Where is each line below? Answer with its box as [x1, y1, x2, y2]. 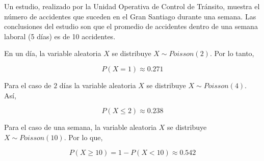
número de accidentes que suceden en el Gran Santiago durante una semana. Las [4, 11, 256, 21]
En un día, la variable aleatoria [4, 48, 101, 59]
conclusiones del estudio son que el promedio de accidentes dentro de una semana [4, 21, 258, 32]
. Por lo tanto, [209, 48, 254, 59]
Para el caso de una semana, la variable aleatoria [4, 122, 157, 132]
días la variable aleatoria [59, 79, 136, 90]
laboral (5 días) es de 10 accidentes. [4, 31, 116, 41]
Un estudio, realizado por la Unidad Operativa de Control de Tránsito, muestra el [4, 1, 260, 11]
